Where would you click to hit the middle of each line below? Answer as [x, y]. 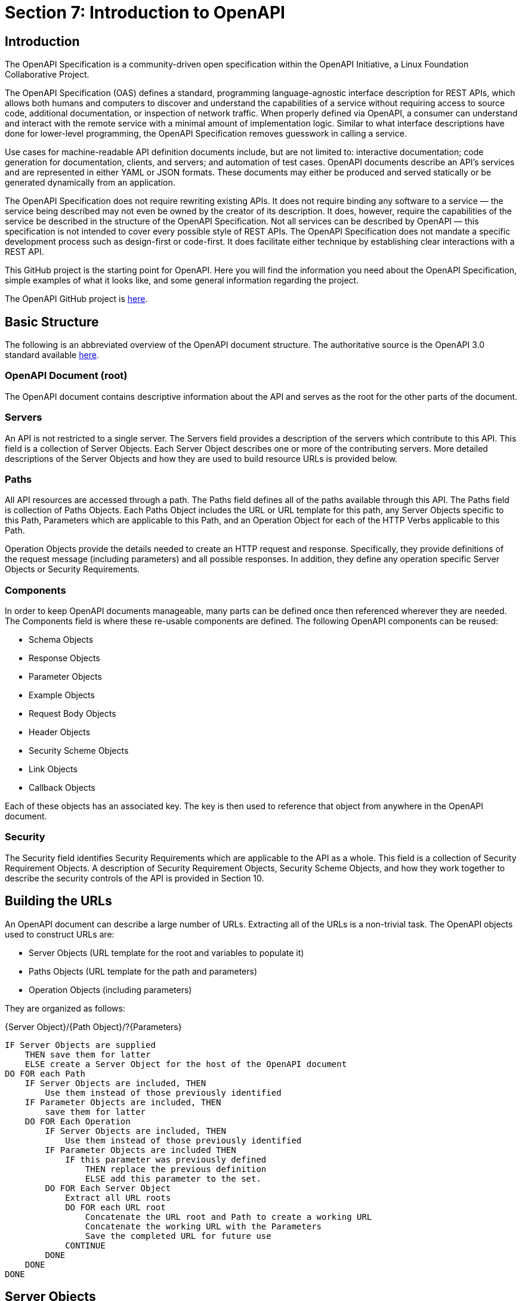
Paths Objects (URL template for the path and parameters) [143, 971]
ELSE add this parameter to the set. [173, 1178]
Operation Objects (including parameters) [110, 989]
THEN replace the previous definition [176, 1169]
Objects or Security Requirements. [72, 569]
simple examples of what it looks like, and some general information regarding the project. [182, 280]
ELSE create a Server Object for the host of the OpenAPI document [186, 1064]
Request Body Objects [72, 714]
